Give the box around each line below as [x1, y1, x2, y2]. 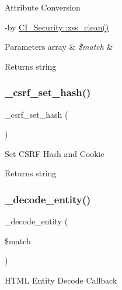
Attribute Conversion [5, 1, 81, 13]
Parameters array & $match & [5, 40, 113, 53]
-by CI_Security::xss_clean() [5, 21, 109, 33]
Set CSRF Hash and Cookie [5, 147, 104, 159]
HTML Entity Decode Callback [5, 274, 117, 286]
